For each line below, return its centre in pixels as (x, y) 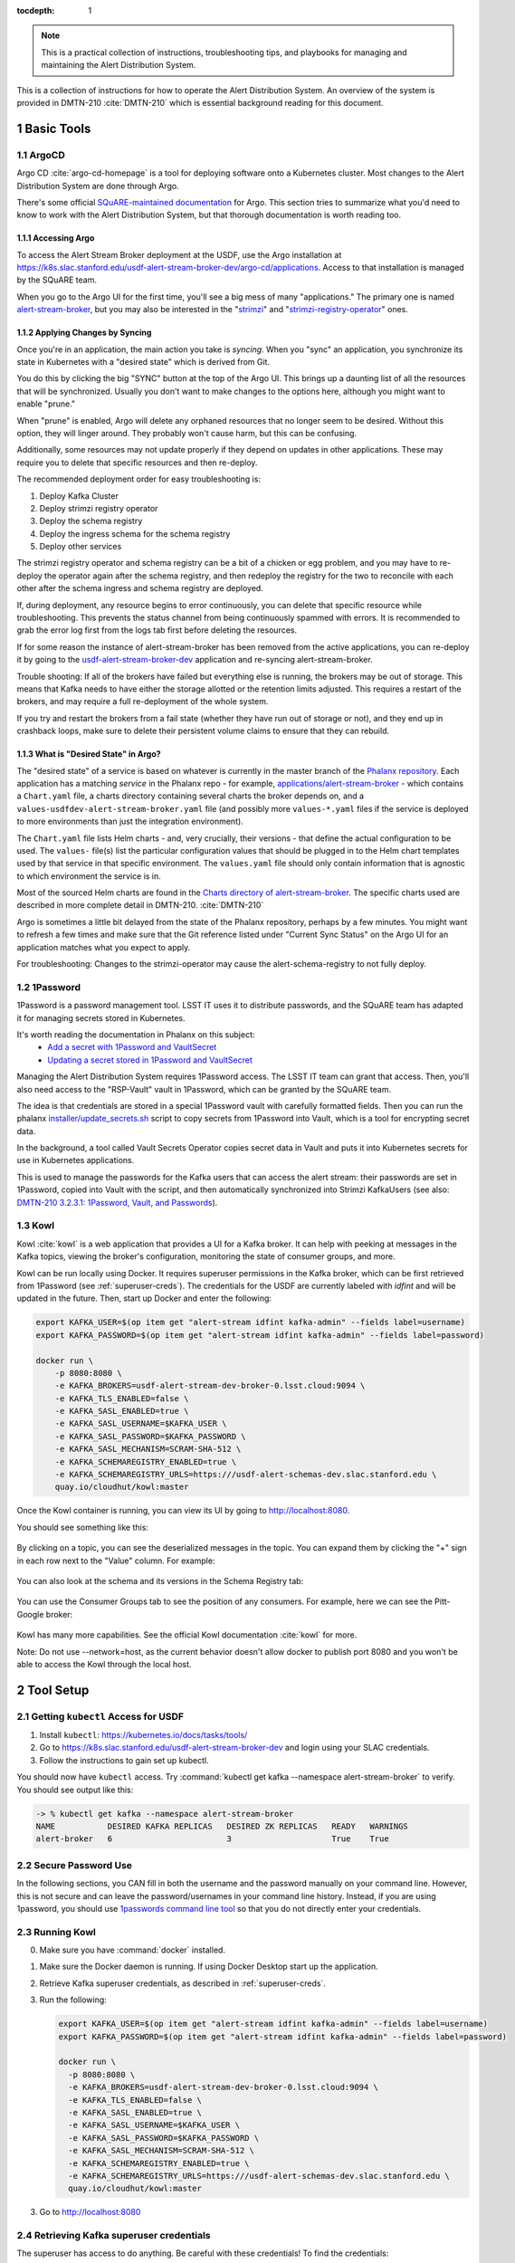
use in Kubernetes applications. (76, 1160)
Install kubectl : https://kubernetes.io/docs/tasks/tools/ (143, 1735)
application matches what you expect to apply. (104, 947)
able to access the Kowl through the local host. (104, 1664)
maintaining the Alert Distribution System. (119, 65)
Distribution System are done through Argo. (98, 186)
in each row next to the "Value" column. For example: (116, 1561)
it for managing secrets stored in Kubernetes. (101, 1017)
